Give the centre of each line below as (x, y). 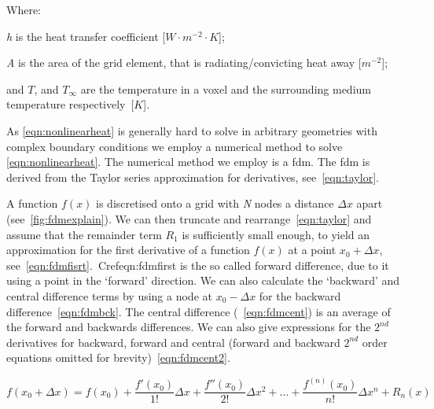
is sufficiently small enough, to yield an (276, 234)
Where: (24, 9)
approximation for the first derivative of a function (128, 250)
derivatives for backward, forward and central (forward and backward (173, 342)
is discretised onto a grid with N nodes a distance (215, 203)
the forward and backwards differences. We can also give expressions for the (189, 327)
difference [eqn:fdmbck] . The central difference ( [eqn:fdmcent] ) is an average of (199, 311)
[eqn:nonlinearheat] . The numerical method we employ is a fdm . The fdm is (188, 162)
